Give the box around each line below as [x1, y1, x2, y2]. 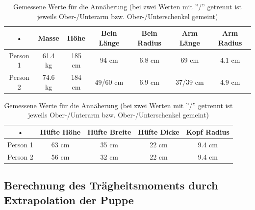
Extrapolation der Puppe [4, 192, 134, 207]
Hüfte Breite [87, 126, 131, 137]
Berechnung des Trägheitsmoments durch [4, 178, 218, 193]
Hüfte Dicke [138, 126, 179, 137]
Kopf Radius [186, 126, 229, 137]
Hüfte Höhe [40, 126, 81, 137]
